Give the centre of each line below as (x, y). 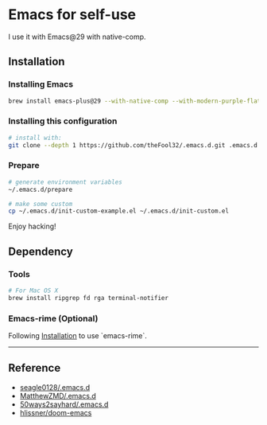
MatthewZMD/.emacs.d (58, 396)
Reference (35, 368)
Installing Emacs (41, 84)
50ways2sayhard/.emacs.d (64, 404)
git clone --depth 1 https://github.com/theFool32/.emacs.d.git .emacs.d (133, 145)
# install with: (35, 138)
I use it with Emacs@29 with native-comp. (77, 37)
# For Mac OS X (33, 291)
